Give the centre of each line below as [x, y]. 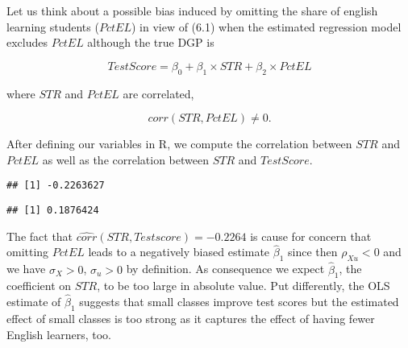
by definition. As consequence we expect [225, 269]
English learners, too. [59, 334]
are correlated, [158, 93]
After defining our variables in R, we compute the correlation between [179, 144]
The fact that [40, 236]
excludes [27, 42]
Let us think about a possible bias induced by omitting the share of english [192, 10]
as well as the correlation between [125, 159]
